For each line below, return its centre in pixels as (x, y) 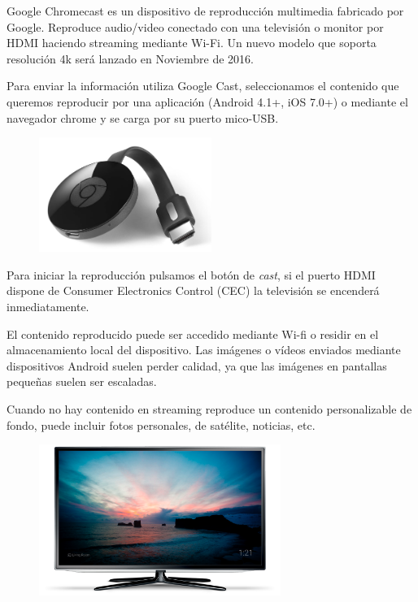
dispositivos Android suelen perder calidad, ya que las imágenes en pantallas (197, 365)
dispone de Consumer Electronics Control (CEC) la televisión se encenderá (193, 290)
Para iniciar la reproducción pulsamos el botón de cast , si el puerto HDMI (191, 274)
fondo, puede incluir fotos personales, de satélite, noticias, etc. (161, 424)
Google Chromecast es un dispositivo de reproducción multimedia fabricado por (205, 11)
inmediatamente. (48, 307)
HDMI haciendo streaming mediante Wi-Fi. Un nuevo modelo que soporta (192, 43)
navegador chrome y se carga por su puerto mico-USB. (143, 117)
